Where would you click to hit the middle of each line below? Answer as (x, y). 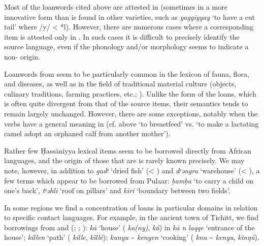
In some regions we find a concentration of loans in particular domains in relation (131, 207)
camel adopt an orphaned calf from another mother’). (87, 133)
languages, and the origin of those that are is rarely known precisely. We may (124, 160)
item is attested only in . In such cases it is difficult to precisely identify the (122, 36)
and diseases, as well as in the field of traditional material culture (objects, (120, 84)
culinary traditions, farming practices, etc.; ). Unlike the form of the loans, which (130, 93)
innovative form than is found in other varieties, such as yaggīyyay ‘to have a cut (130, 17)
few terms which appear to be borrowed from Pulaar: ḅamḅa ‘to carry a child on (129, 180)
